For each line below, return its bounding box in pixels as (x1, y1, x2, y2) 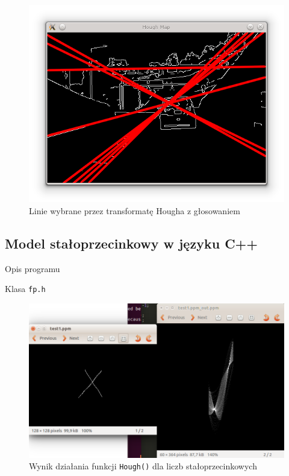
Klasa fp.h (5, 282, 46, 295)
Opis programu (5, 262, 60, 274)
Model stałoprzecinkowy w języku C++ (5, 234, 258, 253)
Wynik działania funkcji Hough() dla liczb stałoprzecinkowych (29, 460, 257, 472)
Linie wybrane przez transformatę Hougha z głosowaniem (29, 205, 240, 217)
